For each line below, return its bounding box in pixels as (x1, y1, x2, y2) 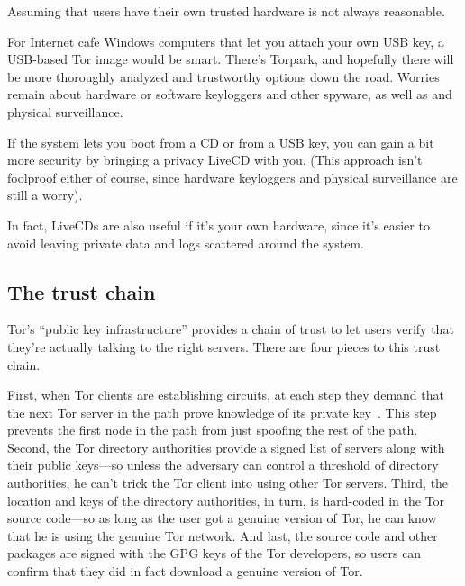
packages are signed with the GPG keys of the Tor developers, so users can (7, 544, 422, 563)
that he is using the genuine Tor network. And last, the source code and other (7, 526, 438, 545)
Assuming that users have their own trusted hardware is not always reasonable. (7, 2, 445, 20)
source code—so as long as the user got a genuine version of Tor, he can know (7, 509, 437, 527)
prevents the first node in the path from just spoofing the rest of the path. (7, 420, 418, 439)
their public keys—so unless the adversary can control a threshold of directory (7, 455, 439, 474)
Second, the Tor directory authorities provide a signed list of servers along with (7, 437, 445, 456)
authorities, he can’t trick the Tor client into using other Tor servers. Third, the (7, 473, 449, 492)
